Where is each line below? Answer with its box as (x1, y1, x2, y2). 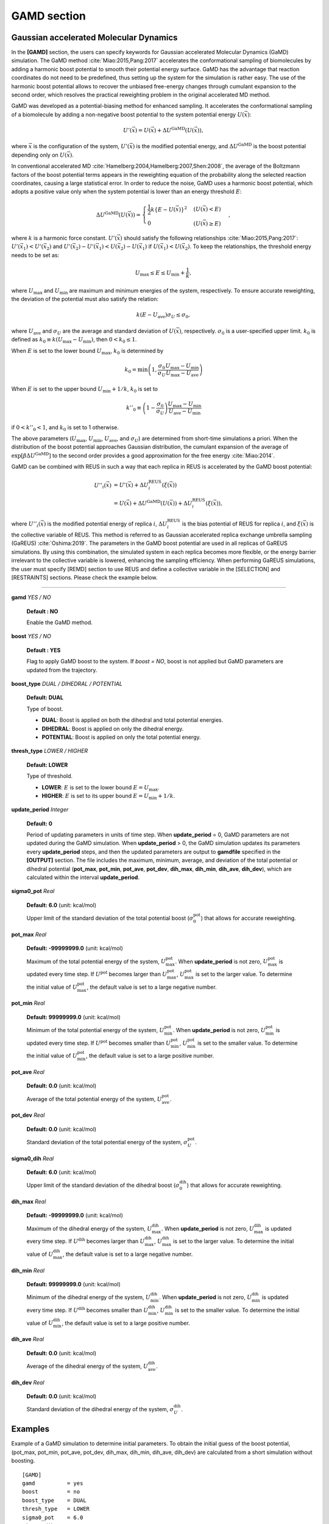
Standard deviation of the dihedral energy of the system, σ (26, 1406, 174, 1413)
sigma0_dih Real (11, 1155, 54, 1162)
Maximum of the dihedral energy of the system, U (26, 1225, 152, 1232)
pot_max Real (11, 930, 47, 938)
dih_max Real (11, 1198, 46, 1205)
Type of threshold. (26, 772, 73, 780)
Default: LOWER (26, 761, 68, 768)
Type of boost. (26, 705, 63, 713)
